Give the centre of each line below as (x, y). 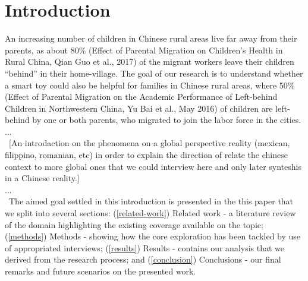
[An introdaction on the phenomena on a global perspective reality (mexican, (149, 143)
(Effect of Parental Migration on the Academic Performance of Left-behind (141, 97)
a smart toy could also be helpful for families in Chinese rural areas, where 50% (150, 85)
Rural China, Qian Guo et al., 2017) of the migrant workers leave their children (150, 61)
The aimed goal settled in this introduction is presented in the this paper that (151, 201)
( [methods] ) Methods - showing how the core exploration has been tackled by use (153, 236)
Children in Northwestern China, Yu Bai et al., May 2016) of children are (139, 108)
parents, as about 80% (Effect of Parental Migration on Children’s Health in (144, 50)
